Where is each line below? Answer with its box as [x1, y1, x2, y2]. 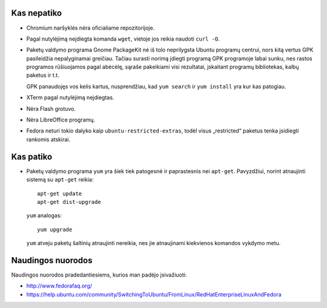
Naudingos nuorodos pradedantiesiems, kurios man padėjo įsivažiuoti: [11, 271, 187, 278]
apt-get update [37, 190, 82, 197]
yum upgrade [37, 226, 73, 233]
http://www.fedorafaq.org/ [26, 282, 93, 290]
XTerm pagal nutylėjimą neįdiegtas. [26, 94, 114, 101]
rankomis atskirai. [26, 136, 71, 143]
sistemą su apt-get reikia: [26, 176, 94, 183]
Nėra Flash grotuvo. [26, 105, 76, 112]
